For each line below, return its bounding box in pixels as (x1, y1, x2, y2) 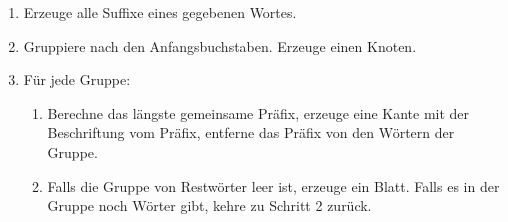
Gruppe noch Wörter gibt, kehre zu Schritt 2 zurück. (47, 195, 372, 216)
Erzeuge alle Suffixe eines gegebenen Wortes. (23, 2, 297, 22)
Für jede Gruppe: (23, 69, 131, 90)
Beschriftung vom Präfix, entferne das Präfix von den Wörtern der (47, 122, 455, 143)
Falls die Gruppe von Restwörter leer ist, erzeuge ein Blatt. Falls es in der (47, 175, 500, 196)
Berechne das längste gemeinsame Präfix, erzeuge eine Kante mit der (47, 102, 470, 123)
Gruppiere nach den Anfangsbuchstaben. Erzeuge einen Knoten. (23, 35, 417, 56)
